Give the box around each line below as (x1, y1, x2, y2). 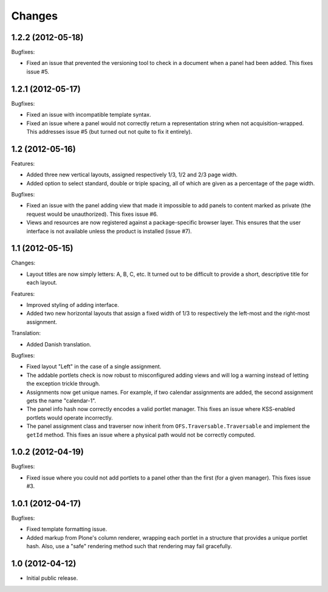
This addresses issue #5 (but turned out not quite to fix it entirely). (26, 128, 193, 135)
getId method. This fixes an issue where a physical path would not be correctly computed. (26, 431, 256, 438)
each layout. (26, 279, 58, 286)
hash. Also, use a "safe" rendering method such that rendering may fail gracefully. (26, 543, 232, 550)
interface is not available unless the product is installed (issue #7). (26, 227, 193, 235)
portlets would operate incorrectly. (26, 414, 114, 421)
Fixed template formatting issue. (26, 526, 108, 533)
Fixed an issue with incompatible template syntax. (26, 111, 151, 119)
